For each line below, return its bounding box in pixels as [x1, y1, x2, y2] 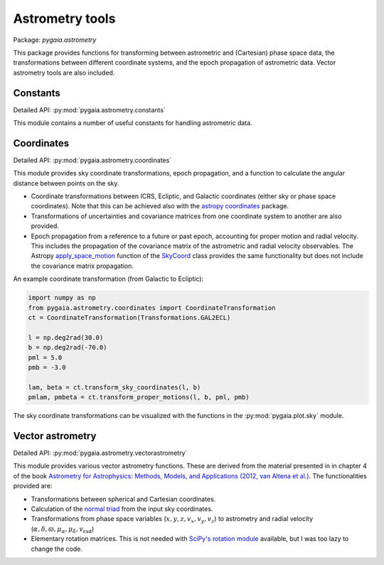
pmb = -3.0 [28, 363, 66, 371]
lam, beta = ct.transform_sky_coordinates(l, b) [28, 383, 201, 391]
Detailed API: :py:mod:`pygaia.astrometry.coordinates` [13, 156, 172, 164]
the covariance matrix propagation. [31, 262, 134, 270]
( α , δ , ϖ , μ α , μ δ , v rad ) [31, 524, 95, 534]
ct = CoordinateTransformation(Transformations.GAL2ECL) [28, 313, 231, 321]
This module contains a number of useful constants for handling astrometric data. [13, 119, 252, 127]
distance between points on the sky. [13, 178, 119, 188]
